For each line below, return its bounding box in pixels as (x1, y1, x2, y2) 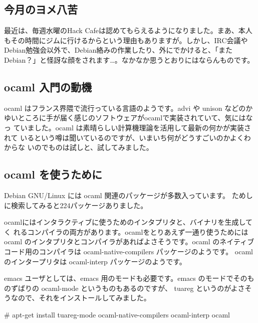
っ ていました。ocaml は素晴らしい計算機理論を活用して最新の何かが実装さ (4, 122, 251, 132)
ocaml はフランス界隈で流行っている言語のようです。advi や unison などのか (4, 102, 253, 113)
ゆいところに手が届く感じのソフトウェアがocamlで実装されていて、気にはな (4, 112, 253, 123)
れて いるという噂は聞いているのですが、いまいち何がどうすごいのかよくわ (4, 132, 251, 142)
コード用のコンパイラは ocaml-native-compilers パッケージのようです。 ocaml (4, 246, 253, 256)
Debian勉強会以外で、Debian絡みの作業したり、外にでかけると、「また (4, 45, 233, 55)
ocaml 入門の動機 (4, 79, 92, 94)
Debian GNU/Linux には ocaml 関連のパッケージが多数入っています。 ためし (4, 190, 253, 200)
